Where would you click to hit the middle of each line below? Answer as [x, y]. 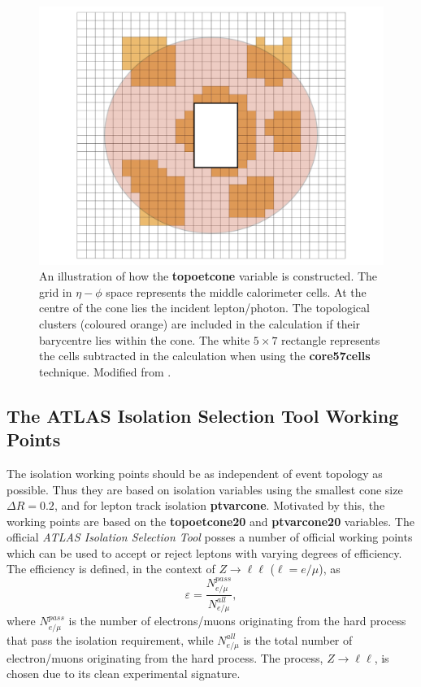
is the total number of [298, 639]
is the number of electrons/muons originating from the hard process [237, 621]
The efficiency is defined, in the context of [111, 569]
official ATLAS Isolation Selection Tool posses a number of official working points [210, 537]
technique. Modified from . [105, 371]
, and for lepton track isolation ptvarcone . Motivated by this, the [219, 505]
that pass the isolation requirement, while [110, 639]
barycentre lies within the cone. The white [145, 339]
